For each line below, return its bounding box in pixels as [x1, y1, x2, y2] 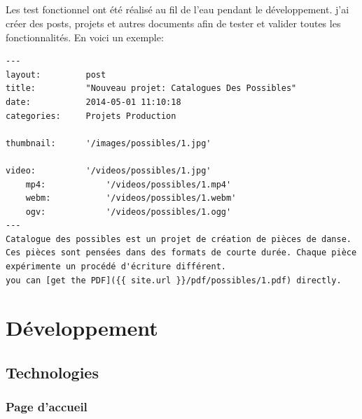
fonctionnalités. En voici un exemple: [6, 29, 164, 44]
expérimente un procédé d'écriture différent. [6, 262, 226, 272]
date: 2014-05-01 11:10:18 [6, 97, 181, 107]
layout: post [6, 69, 106, 80]
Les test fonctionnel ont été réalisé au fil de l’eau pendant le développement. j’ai [6, 2, 349, 17]
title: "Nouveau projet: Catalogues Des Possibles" [6, 83, 297, 94]
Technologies [6, 362, 99, 383]
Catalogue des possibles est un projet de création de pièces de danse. [6, 234, 351, 244]
